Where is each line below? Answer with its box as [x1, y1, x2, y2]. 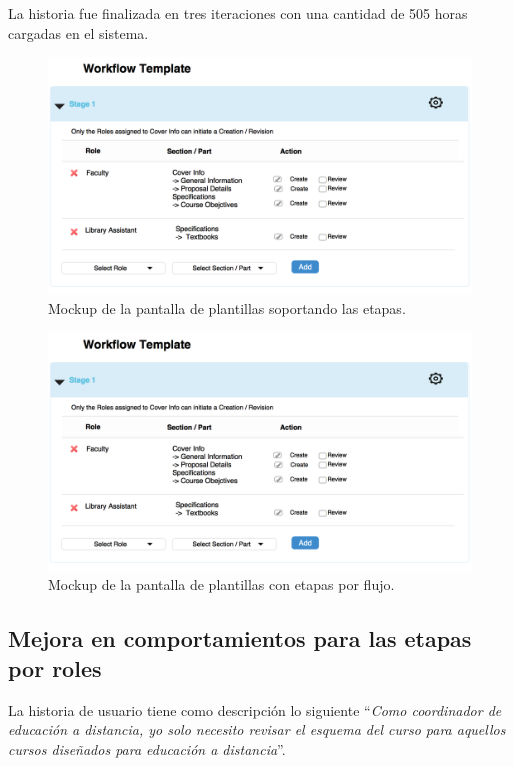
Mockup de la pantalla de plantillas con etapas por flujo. [48, 574, 395, 595]
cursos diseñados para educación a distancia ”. [8, 738, 286, 759]
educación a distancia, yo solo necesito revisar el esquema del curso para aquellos [8, 719, 506, 740]
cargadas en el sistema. [8, 22, 149, 43]
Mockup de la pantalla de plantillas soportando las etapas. [48, 298, 406, 319]
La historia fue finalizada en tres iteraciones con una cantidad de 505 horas [8, 3, 468, 23]
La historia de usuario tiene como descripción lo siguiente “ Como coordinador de [8, 699, 502, 720]
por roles [8, 652, 102, 683]
